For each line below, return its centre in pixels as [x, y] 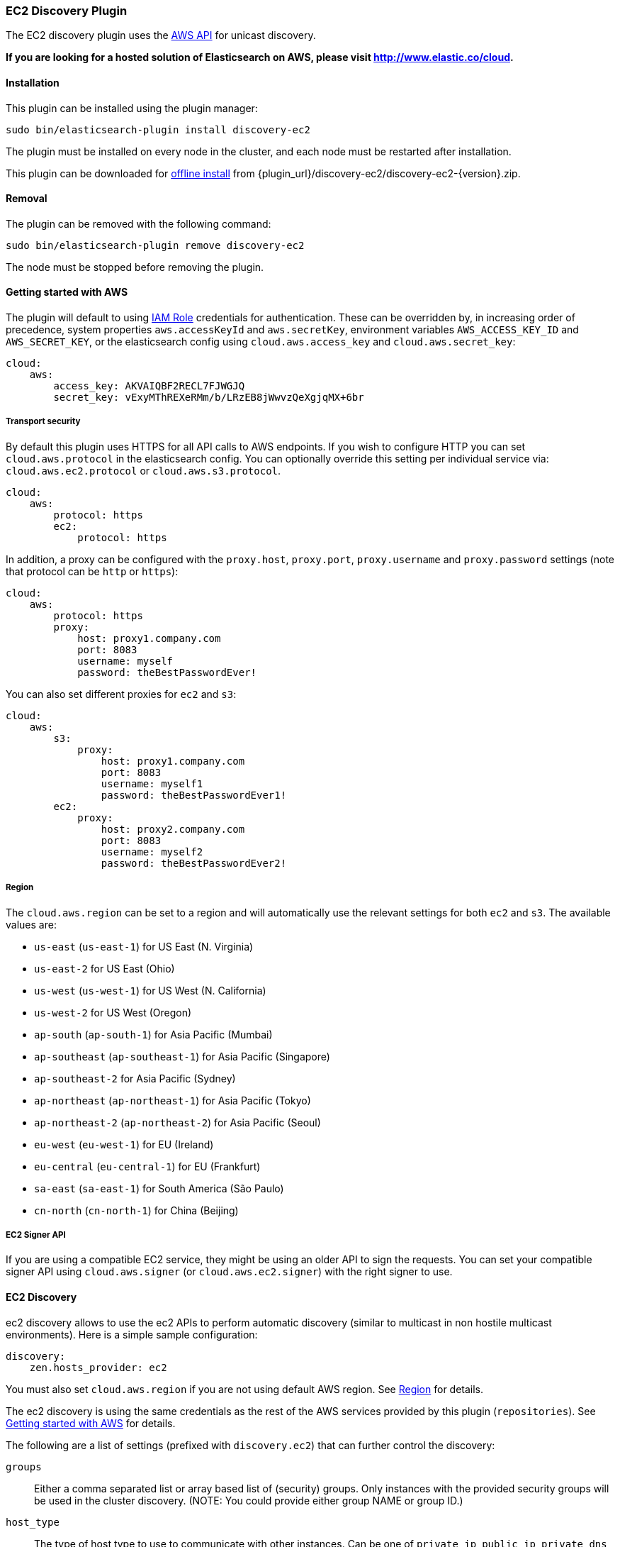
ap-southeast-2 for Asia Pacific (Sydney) [135, 1078]
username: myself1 [152, 783]
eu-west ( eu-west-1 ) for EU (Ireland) [124, 1144]
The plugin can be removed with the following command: [139, 223]
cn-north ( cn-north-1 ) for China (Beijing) [136, 1210]
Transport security [43, 422]
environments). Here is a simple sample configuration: [132, 1334]
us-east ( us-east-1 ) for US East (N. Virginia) [144, 946]
